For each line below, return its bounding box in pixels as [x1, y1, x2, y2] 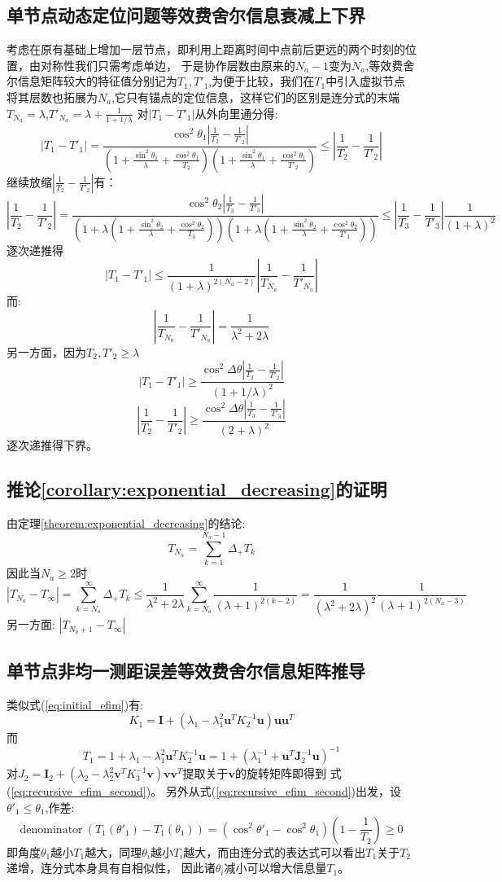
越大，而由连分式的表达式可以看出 [183, 843, 366, 860]
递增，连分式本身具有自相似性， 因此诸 [7, 859, 216, 876]
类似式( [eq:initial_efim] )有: [7, 696, 144, 713]
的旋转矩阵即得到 [235, 765, 327, 782]
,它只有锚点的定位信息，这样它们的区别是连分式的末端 [111, 88, 400, 105]
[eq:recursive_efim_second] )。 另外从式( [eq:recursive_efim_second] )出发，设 [11, 783, 402, 800]
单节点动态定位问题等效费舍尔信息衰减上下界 [7, 2, 365, 28]
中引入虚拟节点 [325, 72, 406, 90]
